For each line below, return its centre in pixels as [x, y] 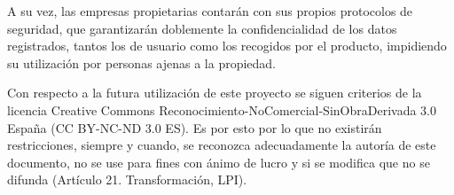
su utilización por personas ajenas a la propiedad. [142, 62]
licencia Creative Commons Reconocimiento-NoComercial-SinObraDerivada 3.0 [222, 109]
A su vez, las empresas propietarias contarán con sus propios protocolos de [210, 11]
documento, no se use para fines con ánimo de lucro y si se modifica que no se [219, 162]
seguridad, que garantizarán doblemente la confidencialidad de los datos [202, 28]
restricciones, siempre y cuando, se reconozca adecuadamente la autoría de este [222, 145]
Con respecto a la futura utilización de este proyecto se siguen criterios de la [215, 93]
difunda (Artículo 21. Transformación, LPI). [127, 179]
